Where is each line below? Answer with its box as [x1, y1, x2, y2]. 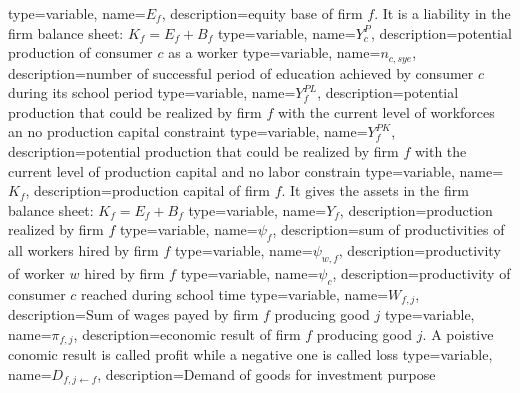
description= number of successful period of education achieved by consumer [8, 62, 474, 83]
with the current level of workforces [277, 101, 495, 122]
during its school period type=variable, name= [8, 82, 296, 103]
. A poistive [422, 323, 494, 344]
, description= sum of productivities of [272, 219, 505, 240]
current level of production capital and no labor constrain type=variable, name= [8, 160, 504, 181]
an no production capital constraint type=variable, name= [8, 121, 368, 142]
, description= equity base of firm [161, 3, 363, 23]
